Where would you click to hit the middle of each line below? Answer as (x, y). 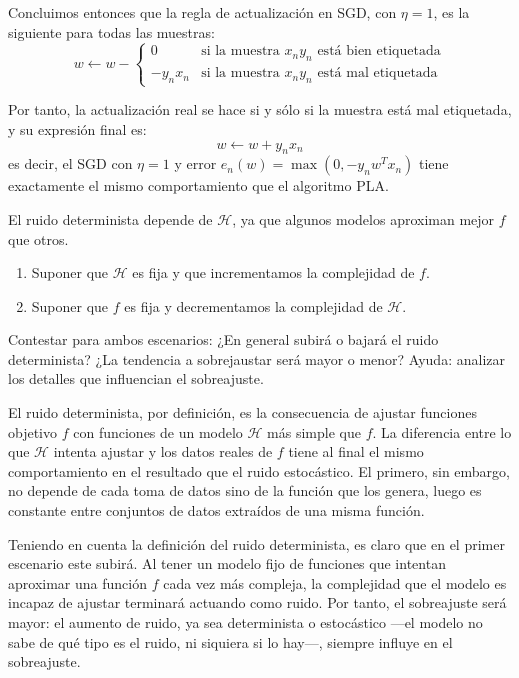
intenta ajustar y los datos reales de (163, 451)
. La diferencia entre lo (442, 431)
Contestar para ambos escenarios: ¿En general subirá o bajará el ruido (223, 339)
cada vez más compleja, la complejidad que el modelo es (335, 582)
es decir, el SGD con (70, 163)
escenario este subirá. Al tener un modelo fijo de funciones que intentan (227, 563)
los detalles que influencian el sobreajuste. (136, 378)
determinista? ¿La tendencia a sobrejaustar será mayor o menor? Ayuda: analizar (256, 358)
